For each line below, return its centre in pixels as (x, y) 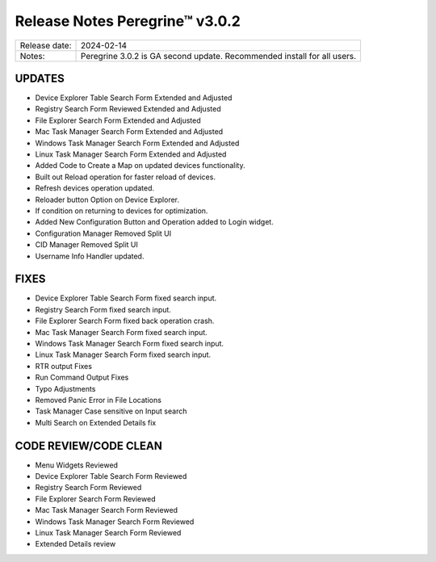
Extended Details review (75, 544)
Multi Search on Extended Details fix (96, 422)
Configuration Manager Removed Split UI (103, 233)
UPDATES (40, 78)
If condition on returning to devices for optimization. (122, 211)
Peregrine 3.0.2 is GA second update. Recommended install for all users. (219, 56)
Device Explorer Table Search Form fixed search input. (126, 298)
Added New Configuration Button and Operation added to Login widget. (154, 222)
